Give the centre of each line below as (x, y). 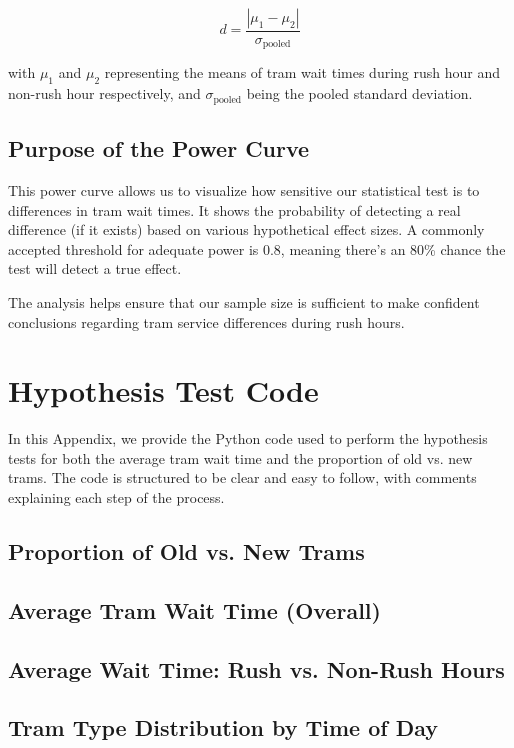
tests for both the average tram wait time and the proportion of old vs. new (240, 457)
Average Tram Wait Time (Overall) (194, 609)
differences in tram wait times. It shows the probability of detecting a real (234, 209)
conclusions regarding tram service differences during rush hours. (206, 321)
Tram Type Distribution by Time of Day (223, 727)
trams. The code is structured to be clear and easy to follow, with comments (242, 477)
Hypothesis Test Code (163, 390)
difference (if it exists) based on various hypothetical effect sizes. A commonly (246, 229)
